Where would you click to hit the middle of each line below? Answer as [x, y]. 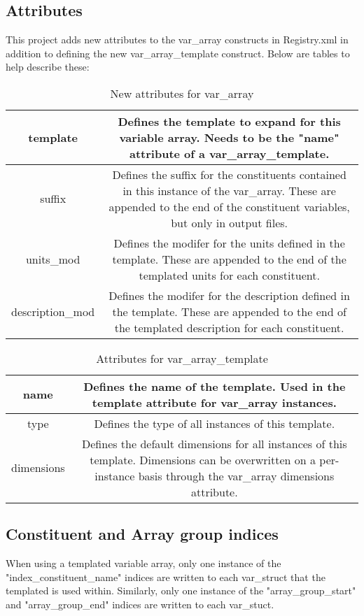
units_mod [53, 259]
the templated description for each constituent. [229, 327]
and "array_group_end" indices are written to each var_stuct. [140, 604]
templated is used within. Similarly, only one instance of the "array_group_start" [181, 590]
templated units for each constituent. [229, 275]
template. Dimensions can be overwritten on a [203, 459]
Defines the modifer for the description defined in [229, 295]
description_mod [53, 311]
